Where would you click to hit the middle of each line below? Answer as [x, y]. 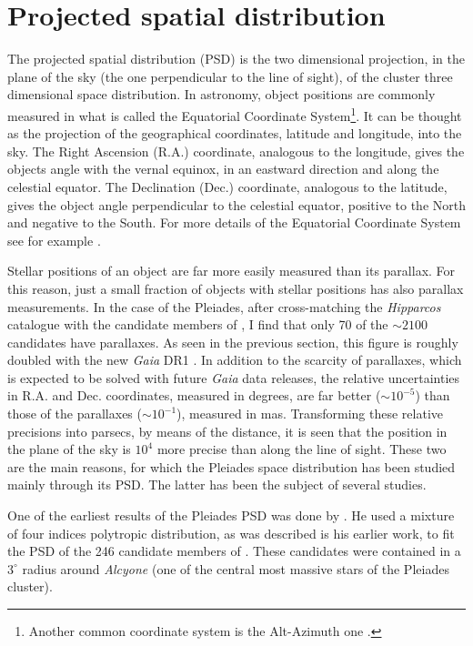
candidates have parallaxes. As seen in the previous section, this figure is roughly [233, 342]
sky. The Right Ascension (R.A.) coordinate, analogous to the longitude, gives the [236, 151]
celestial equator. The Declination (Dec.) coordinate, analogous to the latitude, [227, 186]
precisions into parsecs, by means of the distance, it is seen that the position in [227, 431]
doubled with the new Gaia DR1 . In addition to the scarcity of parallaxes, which [235, 360]
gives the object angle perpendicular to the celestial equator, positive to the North [236, 204]
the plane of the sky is [69, 449]
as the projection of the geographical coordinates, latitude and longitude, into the [235, 133]
